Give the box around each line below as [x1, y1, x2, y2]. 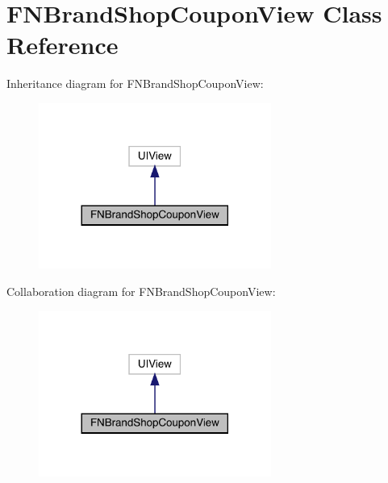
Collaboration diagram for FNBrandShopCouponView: [6, 282, 276, 299]
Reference [6, 28, 119, 61]
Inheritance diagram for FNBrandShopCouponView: [6, 75, 264, 92]
